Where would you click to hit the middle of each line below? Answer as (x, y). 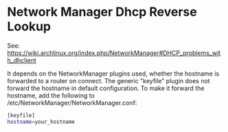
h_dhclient (22, 60)
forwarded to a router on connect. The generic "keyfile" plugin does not (109, 80)
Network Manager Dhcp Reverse (102, 12)
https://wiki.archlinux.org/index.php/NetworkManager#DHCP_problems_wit (114, 53)
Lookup (29, 26)
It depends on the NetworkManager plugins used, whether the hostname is (113, 74)
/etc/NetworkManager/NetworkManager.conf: (72, 102)
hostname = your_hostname (41, 122)
